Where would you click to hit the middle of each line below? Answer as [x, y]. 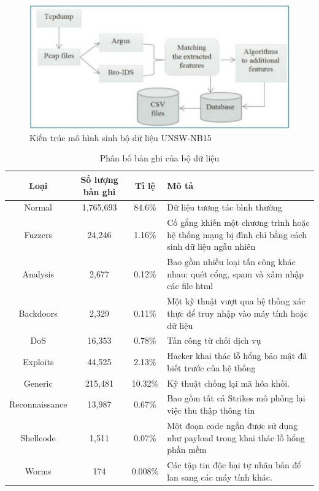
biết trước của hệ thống [211, 367]
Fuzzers [38, 234]
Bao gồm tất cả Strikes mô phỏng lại [236, 398]
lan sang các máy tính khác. [220, 477]
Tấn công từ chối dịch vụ [214, 340]
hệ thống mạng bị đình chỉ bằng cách [237, 234]
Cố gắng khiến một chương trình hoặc [238, 222]
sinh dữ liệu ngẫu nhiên [211, 246]
